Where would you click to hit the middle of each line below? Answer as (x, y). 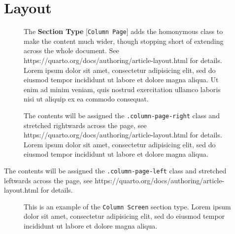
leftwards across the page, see (48, 180)
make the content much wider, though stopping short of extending (124, 41)
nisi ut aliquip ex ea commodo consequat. (86, 99)
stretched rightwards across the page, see (85, 125)
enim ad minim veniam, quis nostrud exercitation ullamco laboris (122, 89)
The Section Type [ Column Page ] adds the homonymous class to (123, 31)
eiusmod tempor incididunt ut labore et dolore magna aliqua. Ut (121, 80)
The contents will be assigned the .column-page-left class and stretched (115, 170)
